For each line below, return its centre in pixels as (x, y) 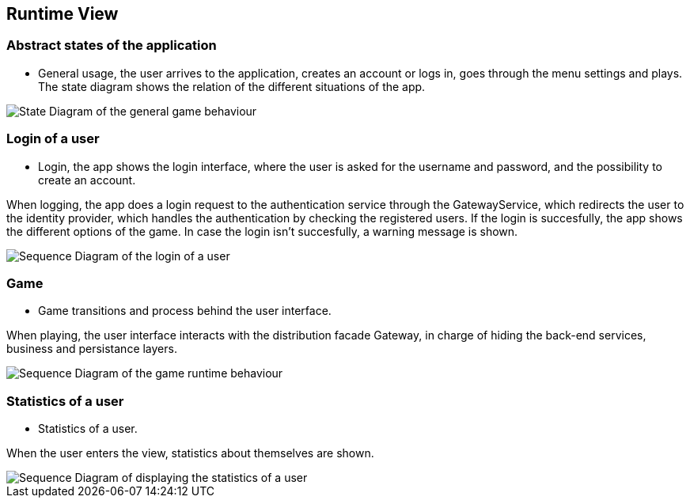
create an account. (87, 180)
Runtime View (63, 14)
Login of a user (53, 139)
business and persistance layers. (92, 349)
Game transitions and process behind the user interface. (185, 311)
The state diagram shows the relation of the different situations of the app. (232, 86)
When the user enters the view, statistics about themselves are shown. (190, 453)
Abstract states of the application (112, 45)
